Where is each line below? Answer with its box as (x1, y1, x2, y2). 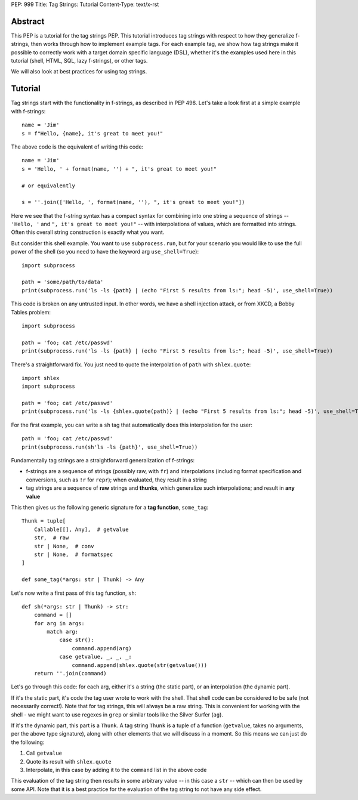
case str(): (59, 637, 94, 644)
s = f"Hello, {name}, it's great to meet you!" (21, 130, 163, 137)
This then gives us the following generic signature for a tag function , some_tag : (11, 504, 209, 511)
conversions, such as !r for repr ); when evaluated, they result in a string (26, 476, 207, 483)
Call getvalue (26, 749, 63, 757)
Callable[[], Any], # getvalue (33, 526, 129, 533)
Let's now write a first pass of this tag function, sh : (11, 589, 137, 597)
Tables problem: (11, 308, 51, 316)
